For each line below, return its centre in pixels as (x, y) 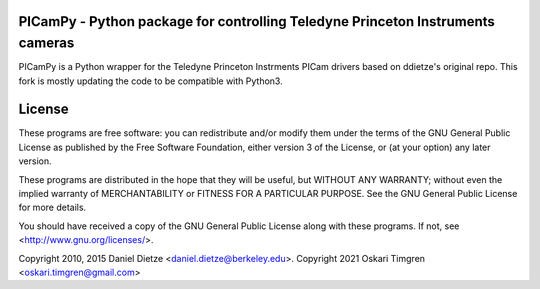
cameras (46, 43)
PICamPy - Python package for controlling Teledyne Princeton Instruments (256, 21)
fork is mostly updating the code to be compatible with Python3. (151, 81)
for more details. (52, 207)
